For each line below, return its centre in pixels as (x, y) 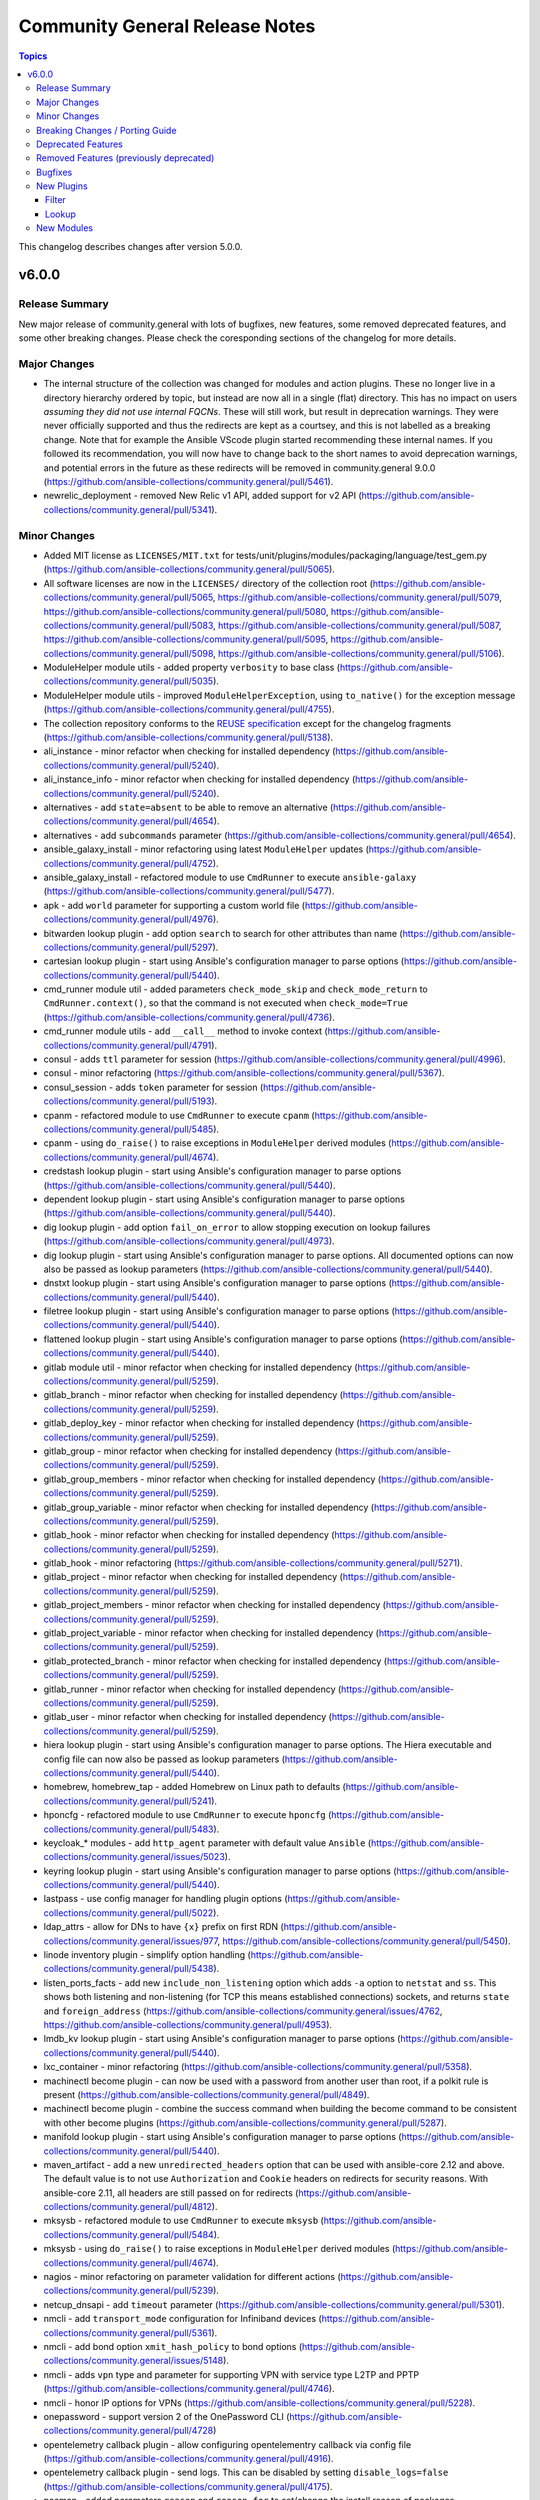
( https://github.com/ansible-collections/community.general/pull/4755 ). (189, 709)
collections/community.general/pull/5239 (128, 2291)
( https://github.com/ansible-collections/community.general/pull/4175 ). (188, 2486)
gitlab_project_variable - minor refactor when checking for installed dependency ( (211, 1633)
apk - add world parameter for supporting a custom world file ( (174, 905)
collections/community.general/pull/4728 (128, 2431)
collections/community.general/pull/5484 (128, 2234)
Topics (33, 56)
